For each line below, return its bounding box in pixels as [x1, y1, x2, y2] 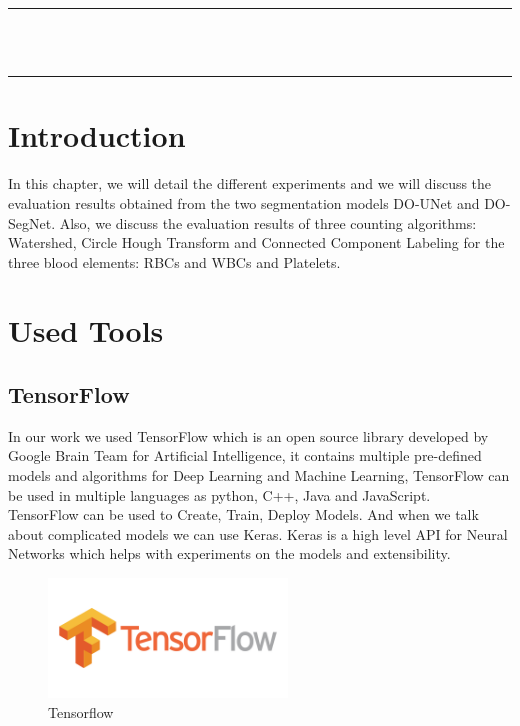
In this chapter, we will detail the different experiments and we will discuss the [8, 173, 492, 194]
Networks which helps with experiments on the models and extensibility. [8, 543, 451, 564]
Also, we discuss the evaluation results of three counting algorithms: [59, 212, 477, 233]
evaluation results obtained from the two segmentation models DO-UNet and [8, 192, 480, 213]
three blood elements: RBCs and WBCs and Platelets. [8, 251, 341, 272]
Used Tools [8, 310, 164, 351]
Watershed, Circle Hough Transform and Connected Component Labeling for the [8, 232, 505, 253]
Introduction [8, 115, 186, 156]
